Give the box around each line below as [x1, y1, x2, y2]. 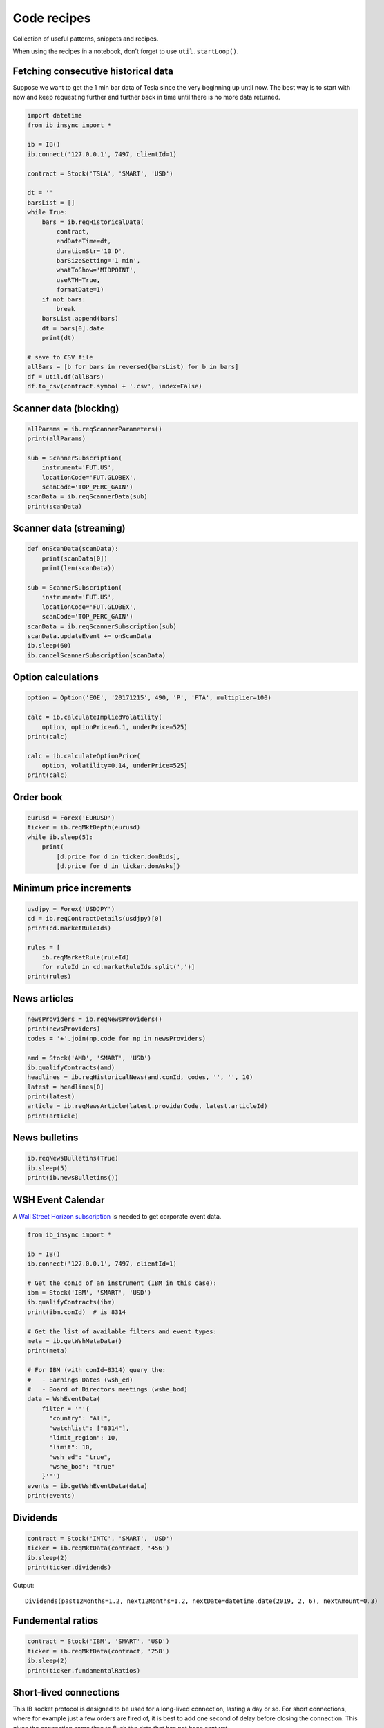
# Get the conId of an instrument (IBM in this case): [27, 1279, 217, 1287]
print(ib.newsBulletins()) [27, 1174, 119, 1182]
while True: [27, 208, 68, 216]
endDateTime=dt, [56, 237, 112, 245]
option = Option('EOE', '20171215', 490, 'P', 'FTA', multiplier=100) [27, 694, 272, 702]
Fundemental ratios [12, 1615, 99, 1627]
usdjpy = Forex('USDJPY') [27, 905, 115, 912]
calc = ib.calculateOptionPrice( [27, 752, 141, 760]
